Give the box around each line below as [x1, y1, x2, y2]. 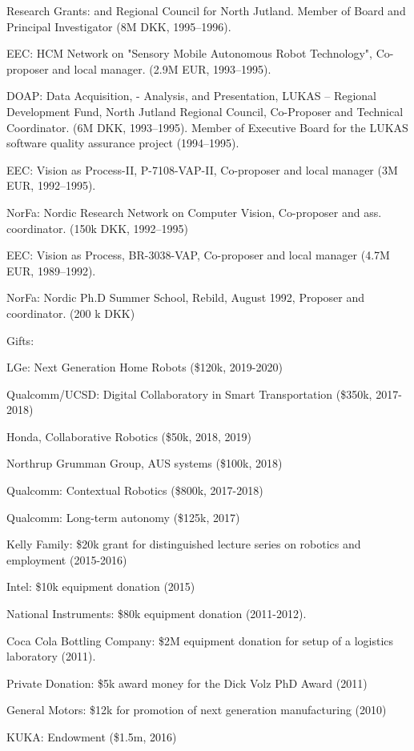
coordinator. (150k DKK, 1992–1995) [6, 219, 189, 236]
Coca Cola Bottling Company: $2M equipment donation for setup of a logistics [6, 632, 394, 649]
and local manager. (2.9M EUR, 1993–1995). [52, 60, 271, 77]
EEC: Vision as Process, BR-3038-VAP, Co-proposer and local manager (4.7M [6, 247, 390, 263]
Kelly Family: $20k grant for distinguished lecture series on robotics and [6, 536, 361, 552]
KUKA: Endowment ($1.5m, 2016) [6, 729, 177, 745]
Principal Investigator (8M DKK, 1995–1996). [6, 18, 231, 34]
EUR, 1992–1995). [6, 177, 96, 194]
